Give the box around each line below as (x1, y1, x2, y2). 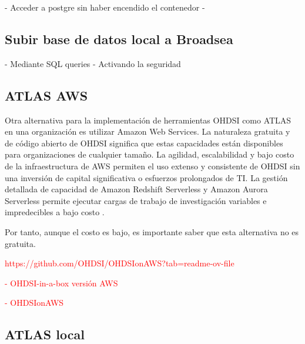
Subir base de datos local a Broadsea (5, 29, 233, 48)
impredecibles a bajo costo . (5, 206, 105, 218)
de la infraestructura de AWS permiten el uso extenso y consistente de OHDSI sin (5, 159, 300, 172)
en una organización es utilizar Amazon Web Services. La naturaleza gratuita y (5, 125, 290, 138)
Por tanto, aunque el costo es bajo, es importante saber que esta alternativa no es (5, 225, 299, 238)
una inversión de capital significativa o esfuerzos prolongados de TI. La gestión (5, 171, 288, 183)
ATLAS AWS (5, 86, 88, 104)
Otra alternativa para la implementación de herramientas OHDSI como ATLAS (5, 113, 291, 126)
